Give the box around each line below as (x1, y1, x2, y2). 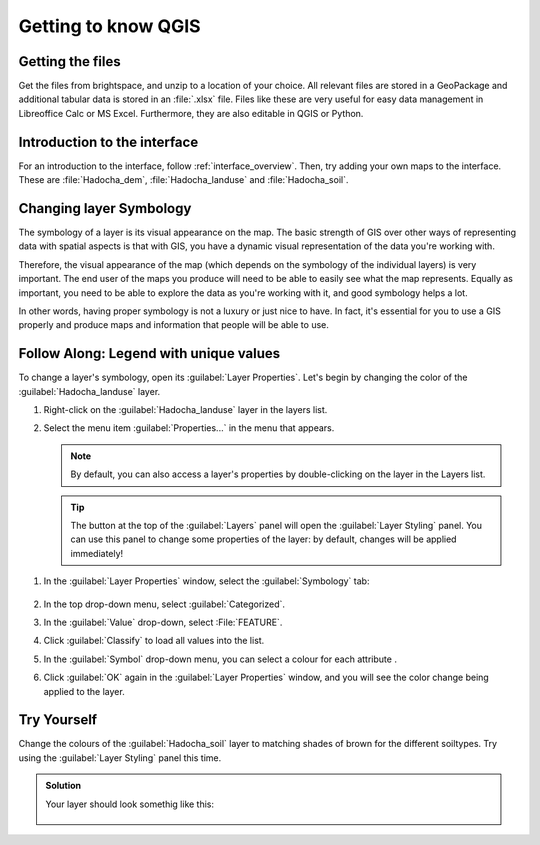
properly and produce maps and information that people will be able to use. (18, 319, 330, 331)
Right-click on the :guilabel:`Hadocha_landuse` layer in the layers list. (43, 404, 328, 416)
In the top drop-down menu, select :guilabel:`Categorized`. (43, 598, 285, 610)
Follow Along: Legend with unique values (18, 345, 281, 362)
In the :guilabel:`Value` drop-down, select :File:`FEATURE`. (43, 616, 283, 628)
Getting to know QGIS (18, 15, 201, 37)
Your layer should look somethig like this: (45, 798, 215, 810)
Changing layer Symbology (18, 200, 192, 217)
